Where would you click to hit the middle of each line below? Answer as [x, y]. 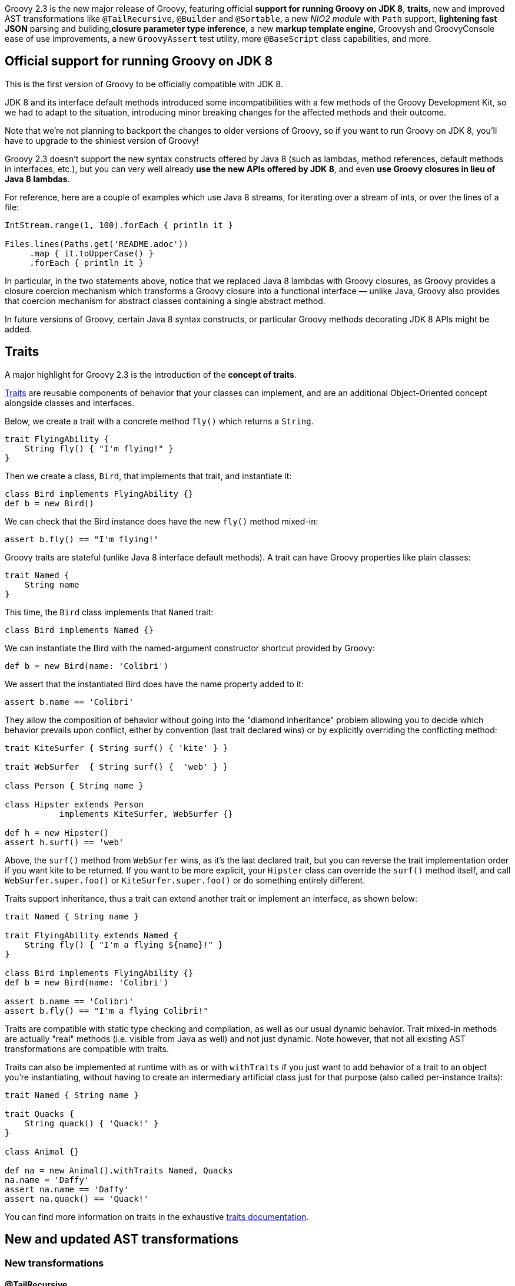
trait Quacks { [40, 1114]
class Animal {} [42, 1151]
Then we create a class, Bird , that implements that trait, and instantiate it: [148, 476]
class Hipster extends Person [74, 804]
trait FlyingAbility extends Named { [92, 935]
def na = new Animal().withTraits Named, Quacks [119, 1170]
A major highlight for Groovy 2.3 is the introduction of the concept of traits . [151, 374]
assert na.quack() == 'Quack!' [77, 1198]
